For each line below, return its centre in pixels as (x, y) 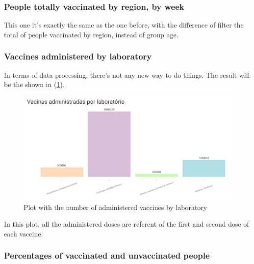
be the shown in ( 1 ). (34, 84)
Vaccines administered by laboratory (78, 56)
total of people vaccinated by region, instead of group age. (91, 34)
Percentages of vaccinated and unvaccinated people (107, 255)
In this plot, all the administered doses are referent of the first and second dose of (127, 224)
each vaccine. (24, 233)
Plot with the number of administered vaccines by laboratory (115, 207)
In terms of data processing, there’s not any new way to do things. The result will (127, 74)
